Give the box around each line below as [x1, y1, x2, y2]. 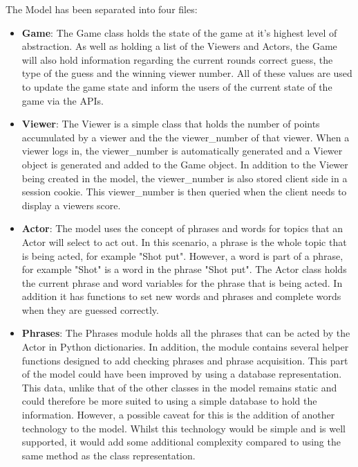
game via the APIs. [21, 93, 104, 107]
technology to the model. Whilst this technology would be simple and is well [21, 421, 346, 435]
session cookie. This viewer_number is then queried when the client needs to [21, 184, 347, 199]
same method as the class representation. [21, 448, 196, 462]
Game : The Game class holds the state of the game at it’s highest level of [21, 25, 337, 39]
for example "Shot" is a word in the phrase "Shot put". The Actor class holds [21, 262, 347, 276]
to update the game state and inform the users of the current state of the [21, 79, 332, 94]
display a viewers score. [21, 197, 121, 212]
